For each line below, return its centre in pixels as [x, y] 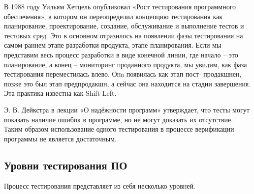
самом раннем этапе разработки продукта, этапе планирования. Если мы [113, 45]
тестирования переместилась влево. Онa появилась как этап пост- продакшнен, [123, 74]
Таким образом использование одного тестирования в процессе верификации [119, 129]
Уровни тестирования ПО [66, 165]
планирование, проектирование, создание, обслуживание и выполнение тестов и [124, 26]
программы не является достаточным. [60, 138]
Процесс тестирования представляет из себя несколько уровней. [100, 185]
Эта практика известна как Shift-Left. [60, 93]
